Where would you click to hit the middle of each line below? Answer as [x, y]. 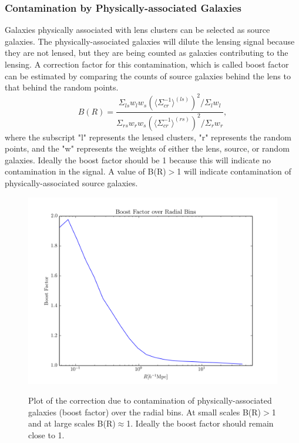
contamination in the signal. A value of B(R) [85, 171]
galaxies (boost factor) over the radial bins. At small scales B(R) [145, 412]
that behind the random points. [62, 87]
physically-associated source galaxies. [71, 183]
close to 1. [46, 435]
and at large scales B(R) [72, 423]
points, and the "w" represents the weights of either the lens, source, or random [147, 148]
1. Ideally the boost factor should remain [200, 423]
